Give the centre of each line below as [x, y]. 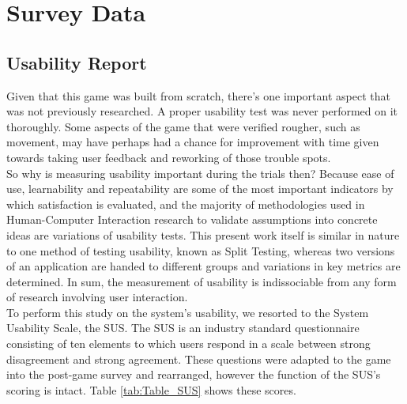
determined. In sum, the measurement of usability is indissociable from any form [202, 281]
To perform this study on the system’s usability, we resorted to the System [188, 312]
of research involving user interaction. [97, 297]
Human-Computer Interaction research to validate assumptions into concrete [192, 219]
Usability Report [77, 62]
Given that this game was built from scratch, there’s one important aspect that [198, 95]
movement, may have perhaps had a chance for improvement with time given [193, 142]
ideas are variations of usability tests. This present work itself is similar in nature [203, 234]
